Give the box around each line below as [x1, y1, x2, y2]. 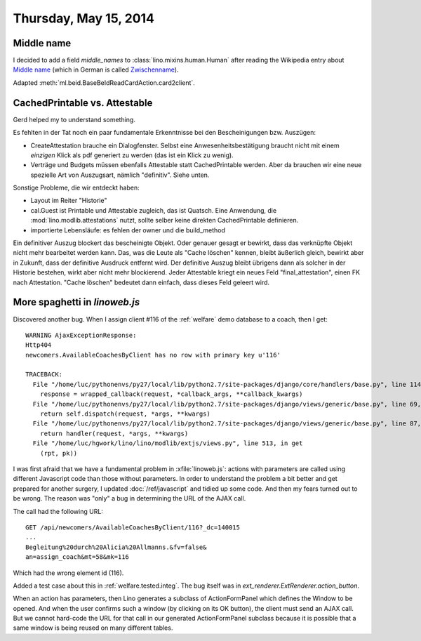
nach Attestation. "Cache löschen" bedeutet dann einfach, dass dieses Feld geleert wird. [13, 278, 270, 286]
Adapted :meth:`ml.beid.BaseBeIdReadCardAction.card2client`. [13, 78, 196, 87]
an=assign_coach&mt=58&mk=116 [25, 553, 130, 561]
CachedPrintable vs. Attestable [13, 97, 153, 109]
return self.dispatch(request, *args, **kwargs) [39, 410, 210, 418]
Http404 [25, 341, 52, 349]
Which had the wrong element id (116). [13, 569, 124, 577]
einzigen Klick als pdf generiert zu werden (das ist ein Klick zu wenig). [30, 151, 234, 159]
